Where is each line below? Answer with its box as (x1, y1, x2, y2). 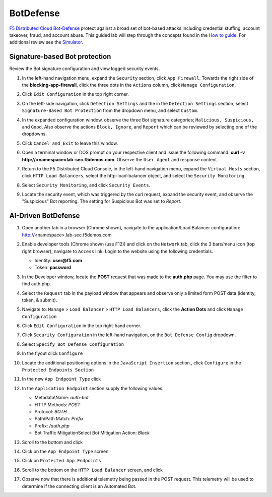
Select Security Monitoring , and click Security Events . (22, 182, 151, 188)
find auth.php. (22, 281, 51, 287)
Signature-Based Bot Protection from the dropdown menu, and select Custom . (22, 107, 198, 113)
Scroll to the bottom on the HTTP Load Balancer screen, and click (22, 467, 163, 473)
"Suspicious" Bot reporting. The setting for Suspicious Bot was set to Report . (22, 198, 181, 204)
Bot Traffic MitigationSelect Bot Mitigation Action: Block (34, 430, 150, 436)
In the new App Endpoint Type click (22, 376, 101, 382)
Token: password (34, 265, 72, 271)
